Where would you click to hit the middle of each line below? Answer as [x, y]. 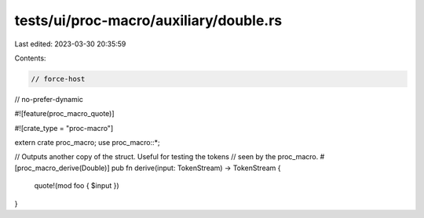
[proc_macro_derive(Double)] [62, 168]
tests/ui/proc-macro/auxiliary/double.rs [148, 20]
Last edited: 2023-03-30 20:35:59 [70, 44]
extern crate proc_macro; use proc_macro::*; [87, 143]
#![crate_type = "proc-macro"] [64, 128]
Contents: [30, 58]
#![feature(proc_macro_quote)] [64, 114]
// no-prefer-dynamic [49, 99]
